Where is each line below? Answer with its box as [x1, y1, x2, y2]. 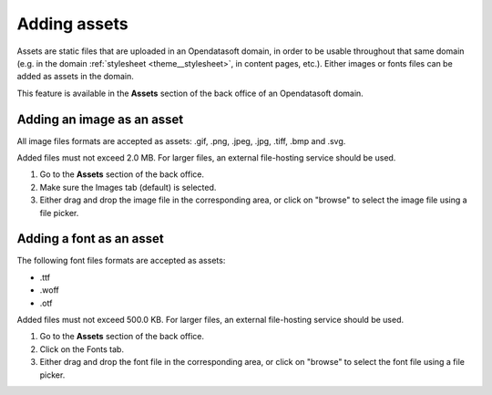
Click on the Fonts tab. [39, 343, 125, 355]
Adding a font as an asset [16, 231, 164, 246]
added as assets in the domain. [16, 71, 134, 82]
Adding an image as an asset [16, 111, 184, 127]
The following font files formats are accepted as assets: [16, 255, 226, 266]
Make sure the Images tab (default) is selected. [39, 182, 217, 192]
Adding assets [16, 14, 128, 34]
